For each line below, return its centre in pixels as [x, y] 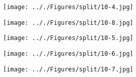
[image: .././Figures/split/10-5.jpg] [68, 38]
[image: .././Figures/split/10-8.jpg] [68, 23]
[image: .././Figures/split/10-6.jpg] [68, 53]
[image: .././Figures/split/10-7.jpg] [68, 69]
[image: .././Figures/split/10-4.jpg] [68, 7]
